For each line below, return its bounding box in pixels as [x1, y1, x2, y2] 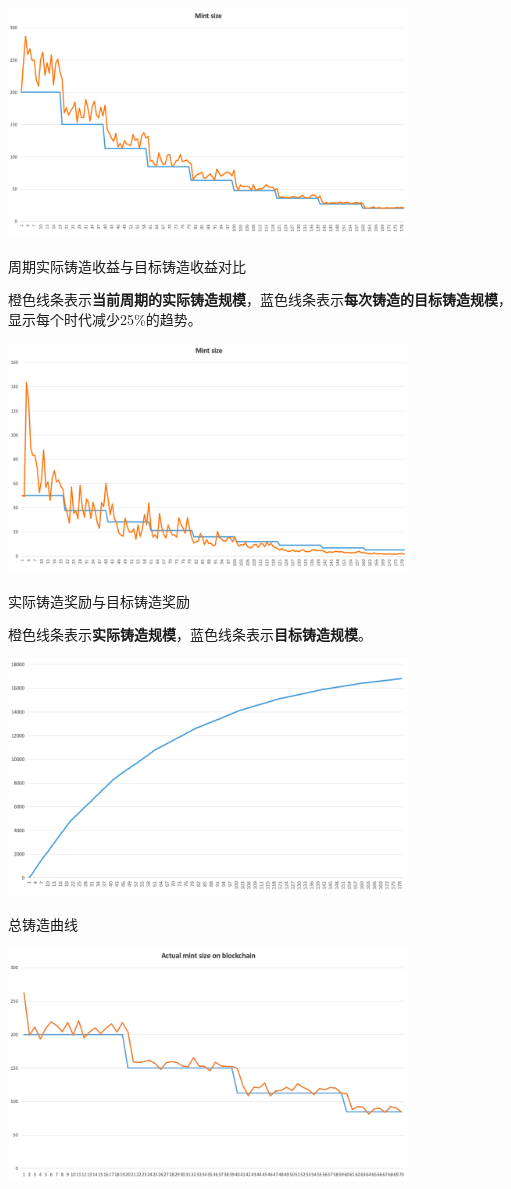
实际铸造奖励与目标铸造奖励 [8, 590, 190, 611]
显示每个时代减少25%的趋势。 [8, 308, 202, 329]
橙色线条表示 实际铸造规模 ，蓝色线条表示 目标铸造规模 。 [8, 624, 372, 645]
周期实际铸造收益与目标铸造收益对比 [8, 255, 246, 276]
